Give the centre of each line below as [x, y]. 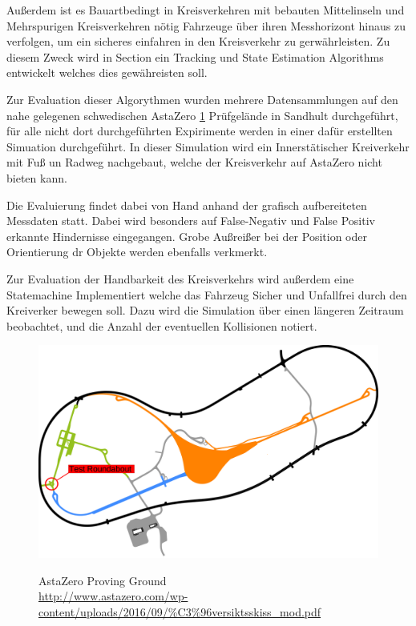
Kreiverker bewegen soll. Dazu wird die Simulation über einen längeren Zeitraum [205, 310]
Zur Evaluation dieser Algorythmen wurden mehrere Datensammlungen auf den [202, 99]
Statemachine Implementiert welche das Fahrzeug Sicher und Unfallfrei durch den [207, 294]
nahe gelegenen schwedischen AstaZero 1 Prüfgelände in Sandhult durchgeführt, [202, 115]
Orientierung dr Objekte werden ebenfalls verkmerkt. [137, 252]
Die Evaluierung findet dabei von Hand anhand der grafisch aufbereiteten [187, 205]
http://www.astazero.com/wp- [113, 596]
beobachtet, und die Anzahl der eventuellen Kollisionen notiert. [162, 325]
